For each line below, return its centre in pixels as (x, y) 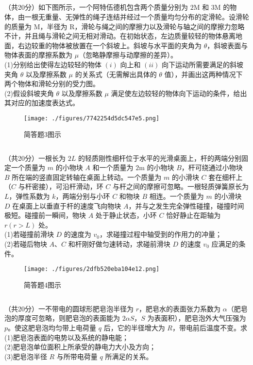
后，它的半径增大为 (134, 327)
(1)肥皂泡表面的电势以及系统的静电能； (67, 337)
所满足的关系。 (129, 356)
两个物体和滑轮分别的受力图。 (52, 84)
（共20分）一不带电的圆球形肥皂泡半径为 (69, 308)
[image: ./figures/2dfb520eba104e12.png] (92, 269)
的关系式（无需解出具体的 (116, 74)
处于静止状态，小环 (126, 215)
